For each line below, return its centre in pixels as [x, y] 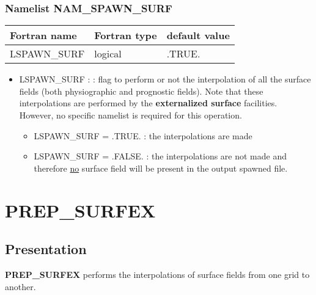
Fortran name [43, 35]
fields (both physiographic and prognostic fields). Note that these [141, 91]
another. [20, 286]
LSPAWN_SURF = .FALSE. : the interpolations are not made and [160, 156]
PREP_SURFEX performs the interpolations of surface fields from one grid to [157, 274]
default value [198, 35]
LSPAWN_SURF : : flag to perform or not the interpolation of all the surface [165, 79]
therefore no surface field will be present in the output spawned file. [161, 168]
